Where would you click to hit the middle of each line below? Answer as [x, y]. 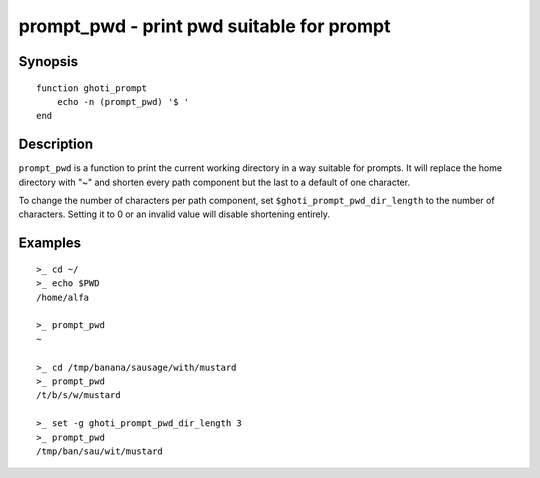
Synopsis [48, 61]
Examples [50, 243]
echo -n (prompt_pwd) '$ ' [123, 101]
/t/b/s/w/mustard [78, 395]
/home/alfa [63, 297]
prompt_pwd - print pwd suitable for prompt [204, 26]
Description [56, 144]
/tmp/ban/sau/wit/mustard [100, 451]
